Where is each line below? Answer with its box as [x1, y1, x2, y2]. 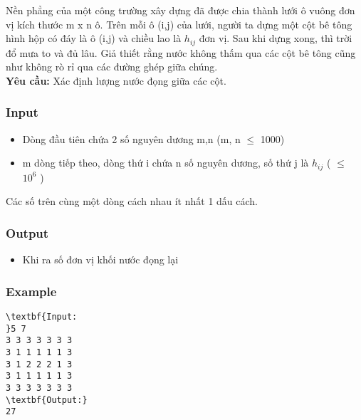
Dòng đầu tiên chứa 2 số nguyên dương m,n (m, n [22, 131, 241, 146]
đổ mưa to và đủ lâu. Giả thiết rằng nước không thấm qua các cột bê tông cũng [6, 45, 356, 60]
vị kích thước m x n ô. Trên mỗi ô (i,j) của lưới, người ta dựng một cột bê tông [6, 16, 352, 31]
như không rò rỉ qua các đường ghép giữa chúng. [6, 59, 218, 74]
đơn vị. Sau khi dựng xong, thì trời [199, 31, 352, 46]
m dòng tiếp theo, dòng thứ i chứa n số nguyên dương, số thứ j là [22, 155, 309, 170]
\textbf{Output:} [6, 394, 88, 405]
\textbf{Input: [6, 311, 78, 322]
